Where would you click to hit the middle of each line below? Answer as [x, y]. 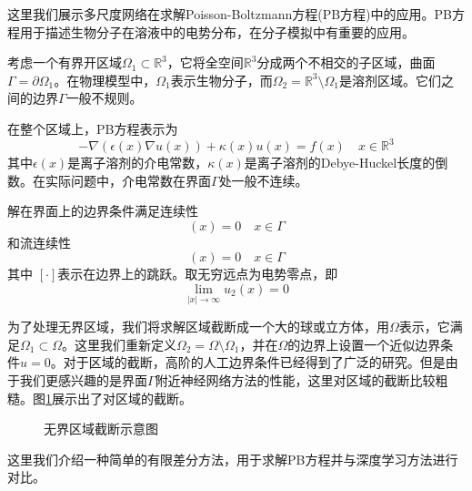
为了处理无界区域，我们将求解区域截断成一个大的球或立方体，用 [198, 327]
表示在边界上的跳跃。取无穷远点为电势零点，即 [198, 274]
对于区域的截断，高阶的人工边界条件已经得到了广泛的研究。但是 [254, 362]
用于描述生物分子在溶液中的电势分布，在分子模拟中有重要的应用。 [217, 31]
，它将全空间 [205, 62]
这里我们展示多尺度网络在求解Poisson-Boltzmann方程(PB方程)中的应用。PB [230, 14]
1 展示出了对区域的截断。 [119, 398]
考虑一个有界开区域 [65, 62]
